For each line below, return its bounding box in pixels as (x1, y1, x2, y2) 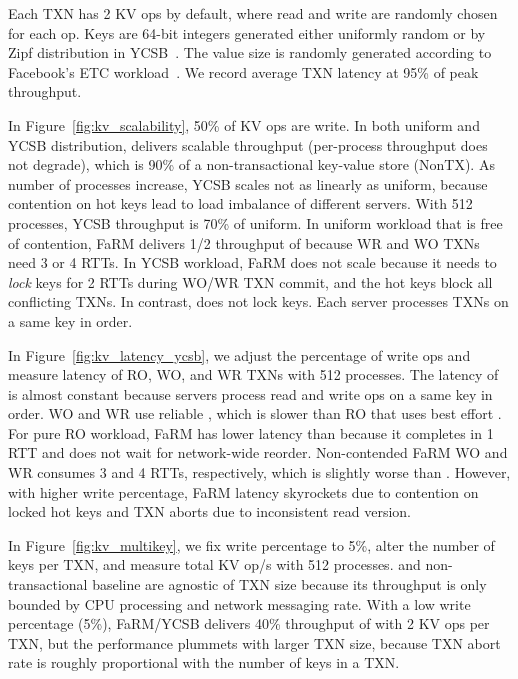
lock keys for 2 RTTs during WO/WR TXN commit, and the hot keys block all (8, 271, 493, 292)
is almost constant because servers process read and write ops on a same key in (8, 383, 493, 404)
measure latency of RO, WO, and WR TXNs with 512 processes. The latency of (8, 364, 499, 385)
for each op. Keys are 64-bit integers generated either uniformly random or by (8, 22, 486, 43)
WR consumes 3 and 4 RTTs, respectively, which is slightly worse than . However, (8, 462, 511, 483)
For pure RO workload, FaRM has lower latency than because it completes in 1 (8, 422, 494, 443)
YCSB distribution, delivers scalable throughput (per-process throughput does (8, 134, 488, 155)
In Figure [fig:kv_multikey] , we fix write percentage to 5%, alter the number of (8, 534, 495, 555)
